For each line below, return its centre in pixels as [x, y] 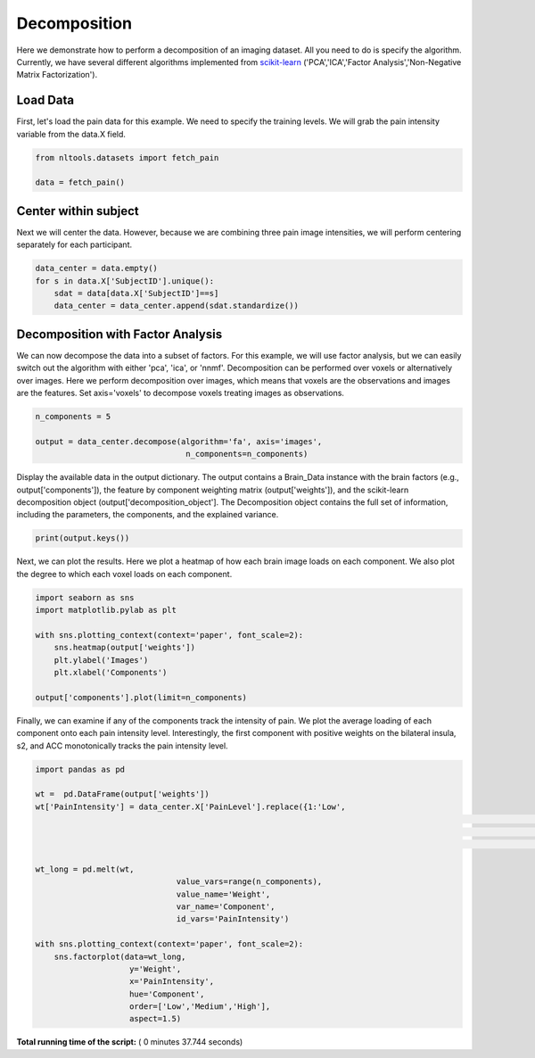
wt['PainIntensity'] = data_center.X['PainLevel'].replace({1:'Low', [190, 806]
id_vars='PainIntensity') [233, 919]
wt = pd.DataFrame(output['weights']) [122, 794]
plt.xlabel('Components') [111, 673]
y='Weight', [156, 969]
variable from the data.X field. [71, 134]
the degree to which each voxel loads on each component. [124, 574]
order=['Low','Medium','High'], [200, 1007]
